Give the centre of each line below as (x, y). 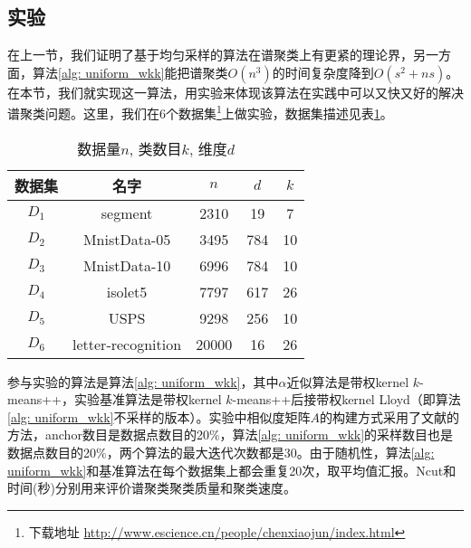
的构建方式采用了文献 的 (390, 416)
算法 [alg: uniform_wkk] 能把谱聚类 (130, 72)
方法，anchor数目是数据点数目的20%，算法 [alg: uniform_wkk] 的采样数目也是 (231, 435)
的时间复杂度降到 (323, 72)
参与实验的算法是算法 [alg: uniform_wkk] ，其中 (143, 381)
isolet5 (127, 291)
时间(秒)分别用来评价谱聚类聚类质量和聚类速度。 (152, 488)
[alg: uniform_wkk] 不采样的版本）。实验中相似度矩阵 (159, 416)
